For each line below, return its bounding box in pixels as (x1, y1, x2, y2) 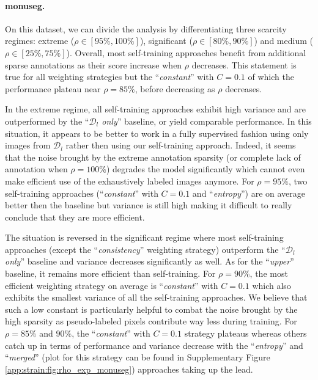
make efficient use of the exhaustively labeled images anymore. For (5, 174, 254, 187)
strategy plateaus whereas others (184, 327, 307, 340)
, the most (250, 267, 288, 280)
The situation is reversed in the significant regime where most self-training (5, 231, 284, 244)
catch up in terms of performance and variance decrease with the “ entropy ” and (5, 338, 303, 351)
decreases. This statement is (191, 58, 297, 71)
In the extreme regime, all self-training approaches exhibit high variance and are (5, 103, 306, 115)
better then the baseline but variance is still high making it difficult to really (5, 199, 292, 211)
